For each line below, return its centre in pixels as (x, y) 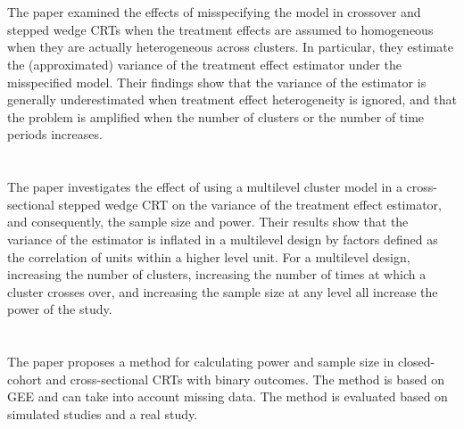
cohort (25, 379)
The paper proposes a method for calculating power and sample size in (201, 362)
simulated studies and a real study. (103, 413)
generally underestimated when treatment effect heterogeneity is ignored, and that (232, 99)
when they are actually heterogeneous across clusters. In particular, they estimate (230, 47)
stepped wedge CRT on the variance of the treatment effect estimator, (250, 204)
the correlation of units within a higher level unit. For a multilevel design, (209, 256)
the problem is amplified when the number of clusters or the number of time (216, 116)
